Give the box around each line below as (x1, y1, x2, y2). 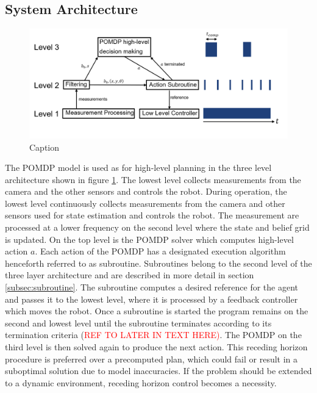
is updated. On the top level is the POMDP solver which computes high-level (5, 233, 294, 245)
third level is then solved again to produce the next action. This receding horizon (5, 341, 308, 353)
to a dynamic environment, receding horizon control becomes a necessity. (5, 376, 277, 389)
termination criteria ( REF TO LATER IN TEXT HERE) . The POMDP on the (5, 328, 302, 341)
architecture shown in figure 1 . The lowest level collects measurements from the (5, 173, 301, 186)
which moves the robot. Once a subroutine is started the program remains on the (5, 305, 308, 317)
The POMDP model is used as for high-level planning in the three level (5, 161, 272, 174)
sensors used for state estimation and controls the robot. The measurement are (5, 209, 299, 222)
